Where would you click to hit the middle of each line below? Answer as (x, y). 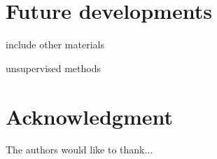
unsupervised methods (54, 68)
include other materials (55, 44)
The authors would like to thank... (79, 150)
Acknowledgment (89, 116)
